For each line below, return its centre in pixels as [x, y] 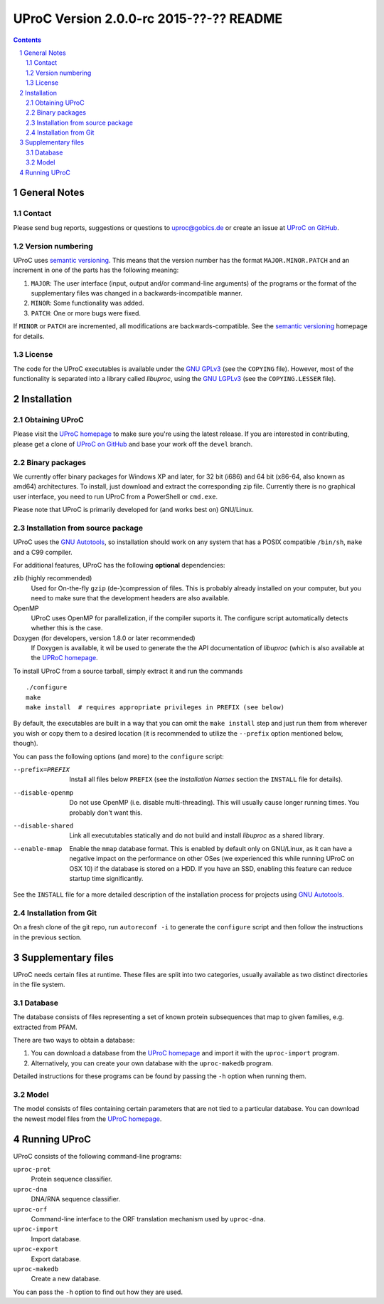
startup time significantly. [106, 878]
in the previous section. [47, 937]
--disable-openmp [43, 793]
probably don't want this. [106, 813]
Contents [27, 40]
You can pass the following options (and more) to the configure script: [118, 756]
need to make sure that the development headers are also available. [130, 598]
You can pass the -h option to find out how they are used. [98, 1292]
